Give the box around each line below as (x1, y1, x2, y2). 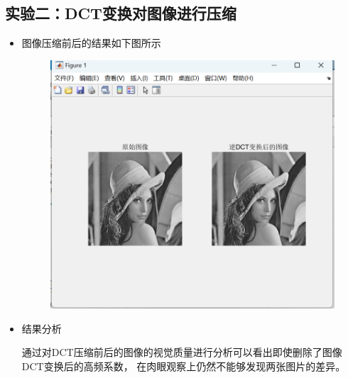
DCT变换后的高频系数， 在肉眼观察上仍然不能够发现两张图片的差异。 (21, 358, 346, 373)
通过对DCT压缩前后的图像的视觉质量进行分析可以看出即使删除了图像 (21, 345, 342, 360)
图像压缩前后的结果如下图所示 (21, 35, 161, 50)
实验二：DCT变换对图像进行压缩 (5, 2, 236, 24)
